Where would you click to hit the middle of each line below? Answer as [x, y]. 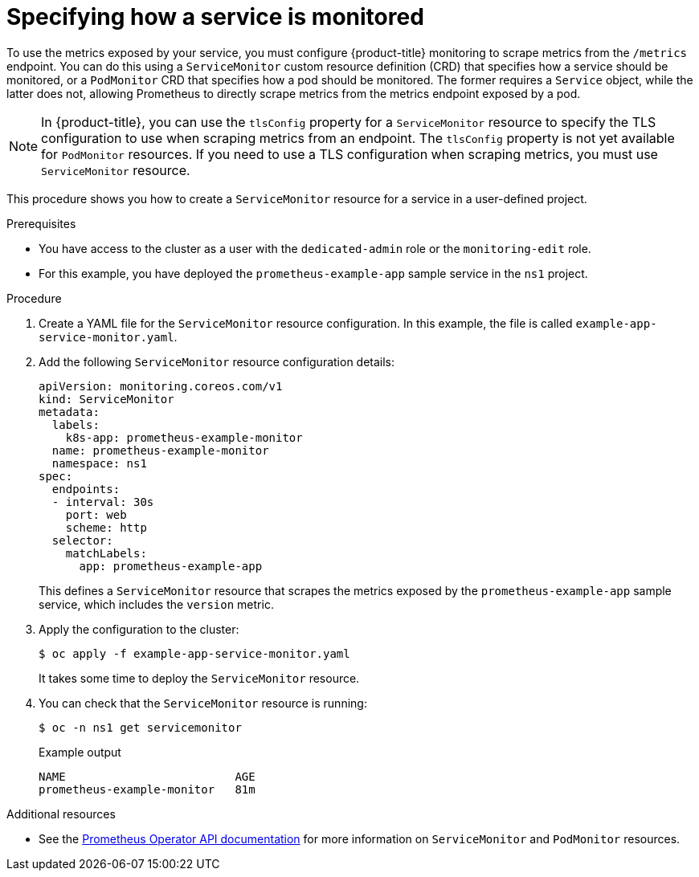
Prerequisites [41, 223]
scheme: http [106, 527]
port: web [96, 514]
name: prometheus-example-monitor [160, 450]
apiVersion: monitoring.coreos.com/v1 [161, 386]
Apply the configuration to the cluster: [139, 629]
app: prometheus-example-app [171, 566]
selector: [82, 540]
